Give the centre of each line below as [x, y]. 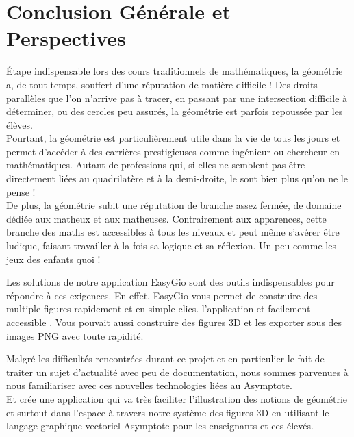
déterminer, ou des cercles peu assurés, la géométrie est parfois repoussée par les [175, 111]
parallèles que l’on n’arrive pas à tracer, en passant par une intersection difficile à [177, 98]
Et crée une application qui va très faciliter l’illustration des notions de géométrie [177, 398]
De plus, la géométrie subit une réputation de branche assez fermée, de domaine [174, 205]
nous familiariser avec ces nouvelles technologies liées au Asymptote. [149, 385]
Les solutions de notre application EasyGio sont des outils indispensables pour [170, 282]
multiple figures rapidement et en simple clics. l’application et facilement [159, 309]
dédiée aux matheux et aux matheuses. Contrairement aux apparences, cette [166, 218]
